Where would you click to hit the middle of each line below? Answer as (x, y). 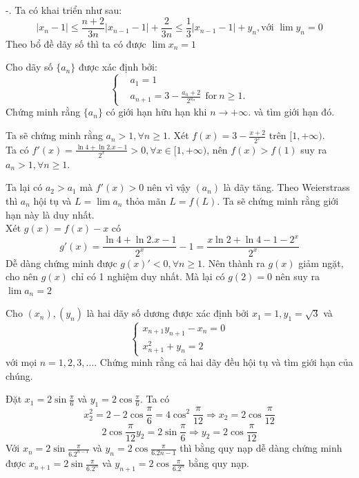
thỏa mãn (146, 201)
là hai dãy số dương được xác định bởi (168, 313)
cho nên (22, 276)
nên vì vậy (168, 187)
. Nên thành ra (234, 263)
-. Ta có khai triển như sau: (64, 10)
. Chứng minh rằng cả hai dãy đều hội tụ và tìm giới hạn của (224, 362)
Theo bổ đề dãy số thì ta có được (76, 43)
